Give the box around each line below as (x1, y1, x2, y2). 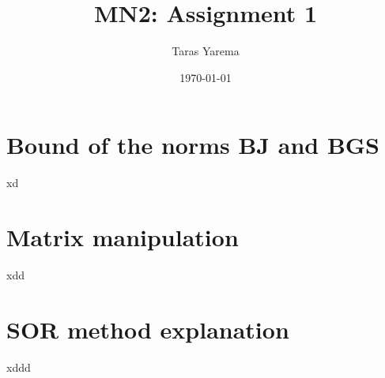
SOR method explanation (6, 313, 289, 345)
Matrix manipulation (6, 221, 239, 253)
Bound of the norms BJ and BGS (6, 129, 379, 161)
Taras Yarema (172, 43, 240, 59)
